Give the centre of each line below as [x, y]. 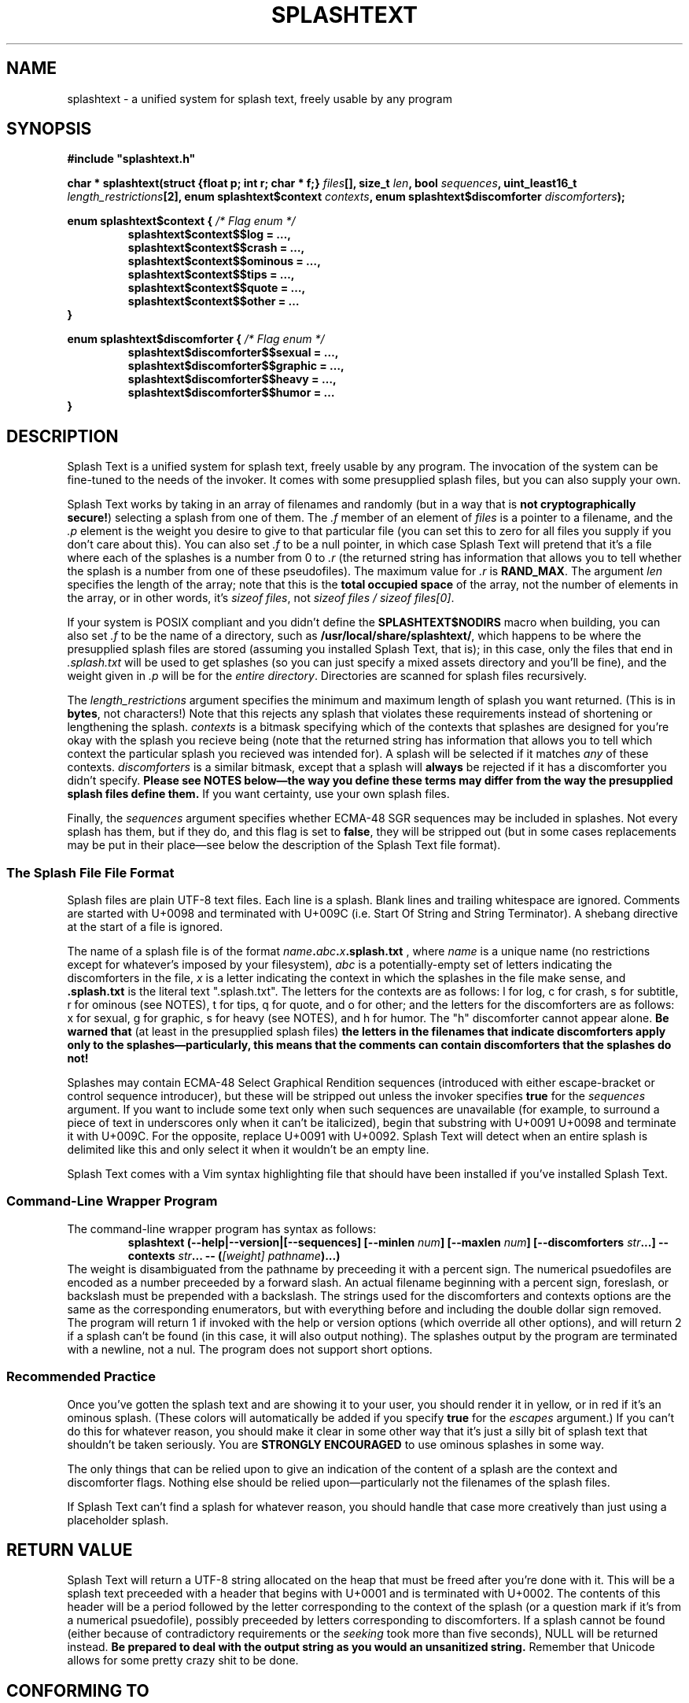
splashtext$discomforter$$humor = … [231, 393]
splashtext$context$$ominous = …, [224, 261]
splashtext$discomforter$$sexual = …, [233, 353]
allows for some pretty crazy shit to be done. [183, 1661]
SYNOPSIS [49, 129]
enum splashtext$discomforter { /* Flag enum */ [196, 339]
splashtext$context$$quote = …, [217, 288]
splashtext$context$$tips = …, [211, 275]
